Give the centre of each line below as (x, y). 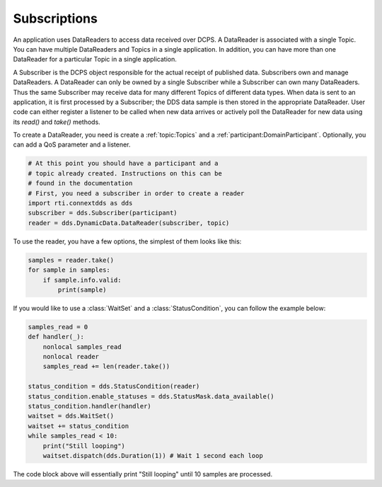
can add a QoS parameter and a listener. (72, 144)
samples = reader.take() (71, 260)
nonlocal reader (71, 357)
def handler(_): (56, 337)
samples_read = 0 (58, 327)
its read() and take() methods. (57, 122)
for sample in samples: (69, 270)
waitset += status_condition (79, 426)
